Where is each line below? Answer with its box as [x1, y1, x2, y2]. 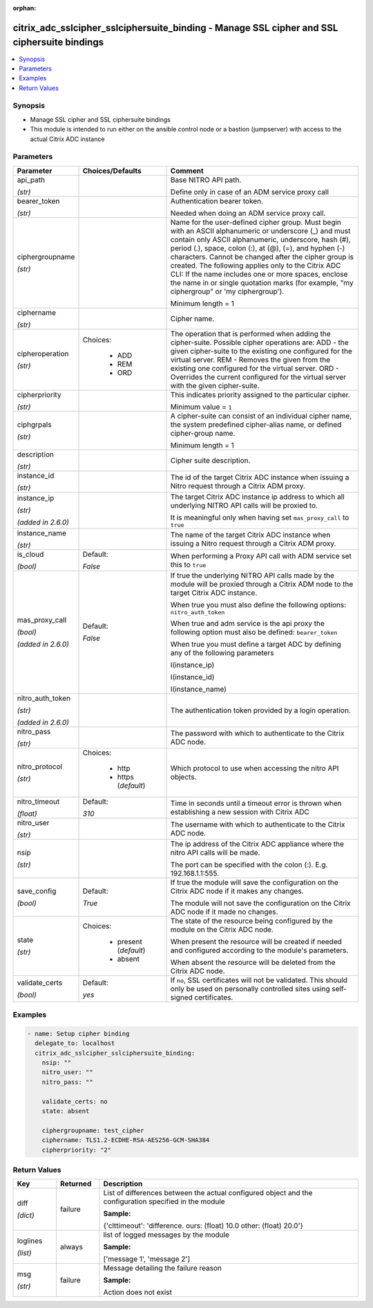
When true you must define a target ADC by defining [170, 639, 341, 649]
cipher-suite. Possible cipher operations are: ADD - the [170, 338, 349, 347]
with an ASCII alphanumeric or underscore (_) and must [170, 225, 351, 235]
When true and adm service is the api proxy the [170, 618, 325, 628]
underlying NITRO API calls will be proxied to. [170, 500, 318, 510]
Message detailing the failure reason [103, 1263, 222, 1273]
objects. [170, 772, 197, 782]
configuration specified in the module [103, 1197, 225, 1206]
